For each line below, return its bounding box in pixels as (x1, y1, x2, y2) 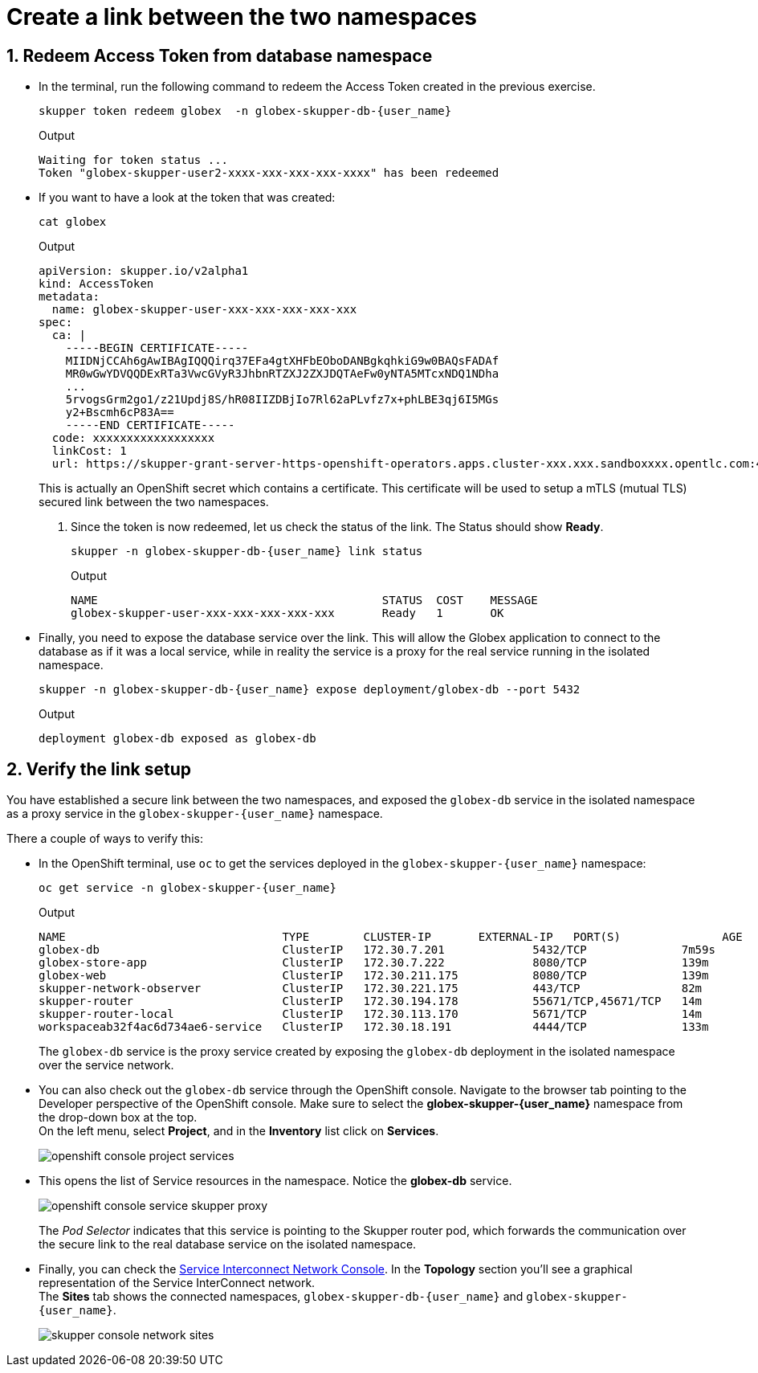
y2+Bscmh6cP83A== (65, 406, 174, 419)
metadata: (39, 290, 100, 304)
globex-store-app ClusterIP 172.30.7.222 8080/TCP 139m (39, 956, 709, 970)
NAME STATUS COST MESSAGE (71, 594, 538, 607)
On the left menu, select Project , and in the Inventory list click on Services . (39, 1124, 439, 1138)
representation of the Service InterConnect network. (39, 1276, 316, 1290)
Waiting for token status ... (39, 153, 229, 167)
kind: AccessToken (39, 277, 154, 291)
